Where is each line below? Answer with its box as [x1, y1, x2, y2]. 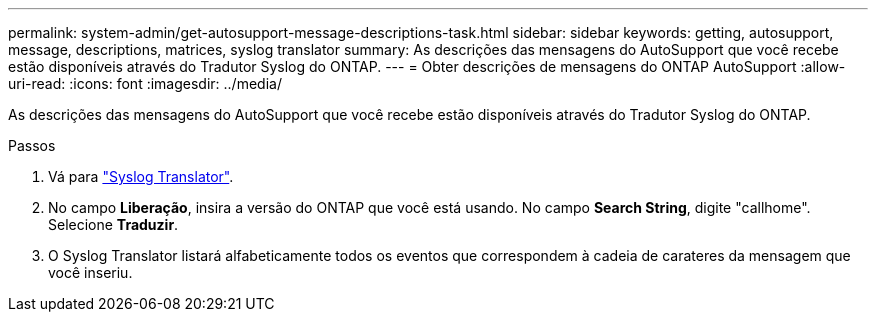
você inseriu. [48, 264, 133, 281]
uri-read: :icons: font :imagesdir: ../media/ [8, 75, 282, 92]
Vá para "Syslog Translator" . [48, 168, 234, 185]
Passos [8, 137, 56, 154]
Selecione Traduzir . [48, 216, 179, 233]
